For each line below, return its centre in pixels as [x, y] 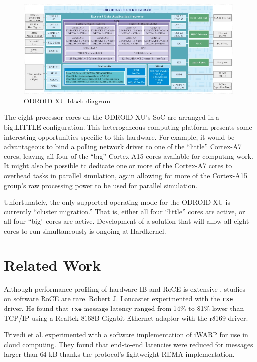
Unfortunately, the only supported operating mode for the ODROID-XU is [117, 202]
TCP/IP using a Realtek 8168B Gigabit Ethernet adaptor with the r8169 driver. [126, 318]
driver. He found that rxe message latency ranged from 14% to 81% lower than [124, 308]
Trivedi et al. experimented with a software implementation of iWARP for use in [126, 335]
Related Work [53, 265]
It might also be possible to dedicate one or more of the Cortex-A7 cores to [118, 166]
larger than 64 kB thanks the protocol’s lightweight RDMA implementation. [119, 354]
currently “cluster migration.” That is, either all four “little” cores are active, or [125, 211]
